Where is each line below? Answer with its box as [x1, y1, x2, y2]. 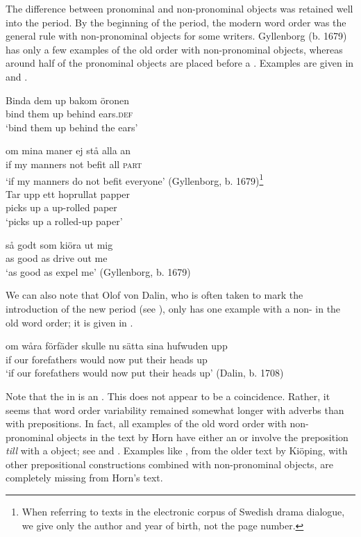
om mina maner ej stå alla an [6, 143, 131, 158]
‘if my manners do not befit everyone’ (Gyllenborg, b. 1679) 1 [6, 171, 264, 188]
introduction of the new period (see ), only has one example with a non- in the [6, 301, 341, 315]
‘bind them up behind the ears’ [6, 119, 138, 134]
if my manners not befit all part [6, 156, 142, 171]
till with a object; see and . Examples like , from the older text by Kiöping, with [6, 443, 348, 458]
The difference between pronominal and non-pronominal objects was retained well [6, 1, 353, 15]
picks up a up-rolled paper [6, 200, 117, 215]
